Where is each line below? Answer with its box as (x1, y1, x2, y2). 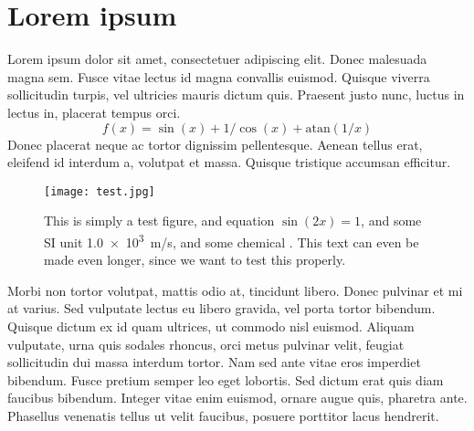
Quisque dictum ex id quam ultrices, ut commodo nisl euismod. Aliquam (7, 316, 415, 335)
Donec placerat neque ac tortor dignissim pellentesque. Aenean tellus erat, (7, 134, 423, 153)
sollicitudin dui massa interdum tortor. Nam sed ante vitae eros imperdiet (7, 352, 421, 372)
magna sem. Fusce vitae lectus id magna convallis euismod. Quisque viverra (7, 67, 430, 86)
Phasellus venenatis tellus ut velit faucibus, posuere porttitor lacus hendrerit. (7, 405, 439, 425)
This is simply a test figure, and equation (44, 211, 275, 230)
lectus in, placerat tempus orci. (7, 102, 181, 121)
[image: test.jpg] (44, 184, 155, 198)
